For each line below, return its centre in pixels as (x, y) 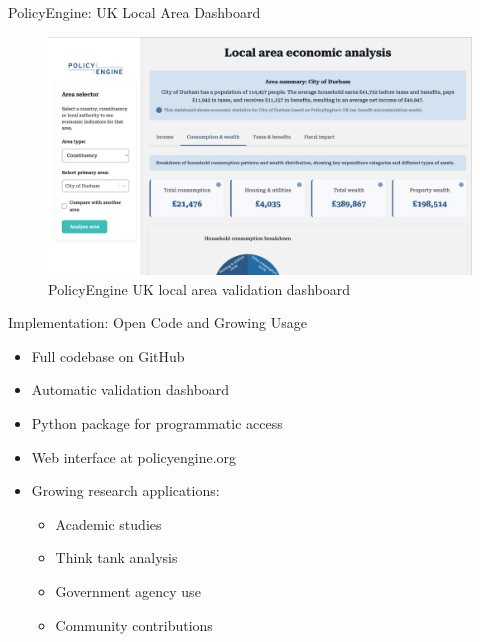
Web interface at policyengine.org (134, 456)
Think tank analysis (116, 557)
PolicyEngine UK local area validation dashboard (199, 288)
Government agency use (128, 591)
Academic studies (108, 523)
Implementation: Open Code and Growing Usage (157, 322)
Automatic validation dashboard (130, 389)
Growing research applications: (125, 490)
